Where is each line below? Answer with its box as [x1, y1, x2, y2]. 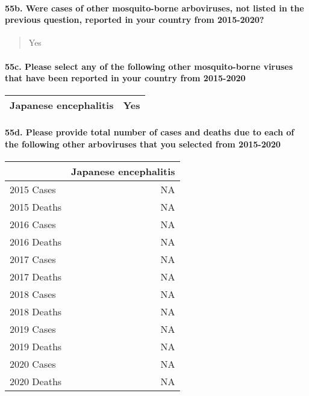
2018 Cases [10, 286, 56, 301]
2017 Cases [10, 252, 56, 266]
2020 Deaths [10, 374, 62, 388]
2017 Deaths [10, 269, 62, 283]
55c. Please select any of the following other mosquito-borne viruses [5, 60, 293, 72]
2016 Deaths [10, 234, 62, 249]
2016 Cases [10, 217, 56, 231]
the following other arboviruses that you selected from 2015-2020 [5, 137, 281, 150]
